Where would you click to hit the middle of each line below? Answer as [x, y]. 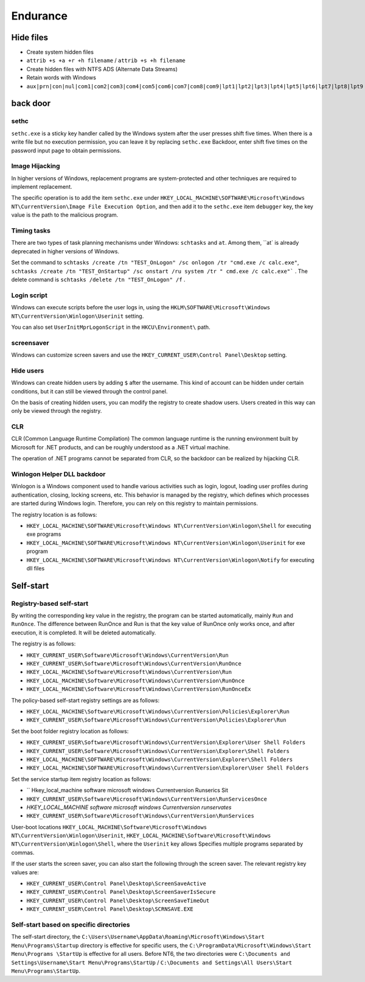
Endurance [40, 16]
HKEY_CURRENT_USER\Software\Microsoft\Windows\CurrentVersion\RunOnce [134, 664]
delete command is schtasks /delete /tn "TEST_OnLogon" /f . [98, 279]
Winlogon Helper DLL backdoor [58, 474]
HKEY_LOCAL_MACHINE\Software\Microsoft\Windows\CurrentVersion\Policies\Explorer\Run [158, 711]
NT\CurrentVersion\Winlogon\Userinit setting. [78, 316]
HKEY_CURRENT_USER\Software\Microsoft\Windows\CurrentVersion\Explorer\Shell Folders [158, 751]
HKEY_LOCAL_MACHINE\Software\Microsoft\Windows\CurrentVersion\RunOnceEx [139, 689]
